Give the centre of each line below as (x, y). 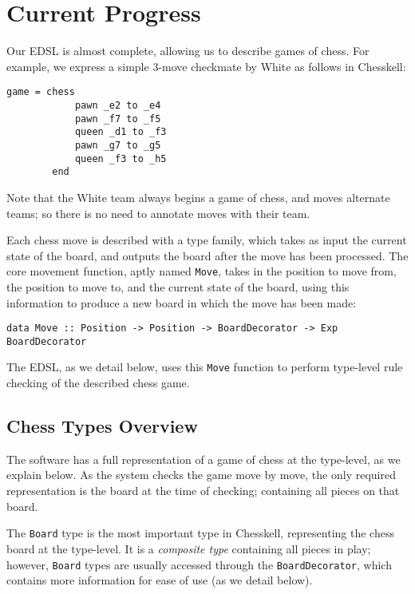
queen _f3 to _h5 (121, 158)
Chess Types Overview (102, 426)
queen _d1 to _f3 (121, 132)
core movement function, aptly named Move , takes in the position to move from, (202, 271)
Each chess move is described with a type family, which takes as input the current (207, 240)
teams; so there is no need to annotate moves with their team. (158, 213)
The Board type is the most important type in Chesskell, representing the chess (200, 533)
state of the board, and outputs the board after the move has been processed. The (207, 255)
